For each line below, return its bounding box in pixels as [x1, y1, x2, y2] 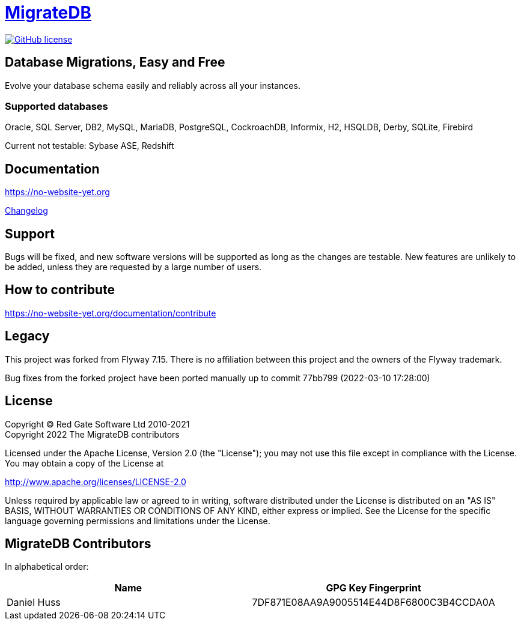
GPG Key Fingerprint [326, 582, 421, 594]
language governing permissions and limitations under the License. [5, 515, 270, 526]
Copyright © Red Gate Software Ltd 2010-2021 [5, 418, 190, 429]
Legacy [5, 328, 50, 344]
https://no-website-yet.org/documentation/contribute [5, 307, 216, 318]
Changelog [5, 205, 48, 216]
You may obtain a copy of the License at [5, 457, 164, 468]
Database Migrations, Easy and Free [5, 55, 225, 70]
